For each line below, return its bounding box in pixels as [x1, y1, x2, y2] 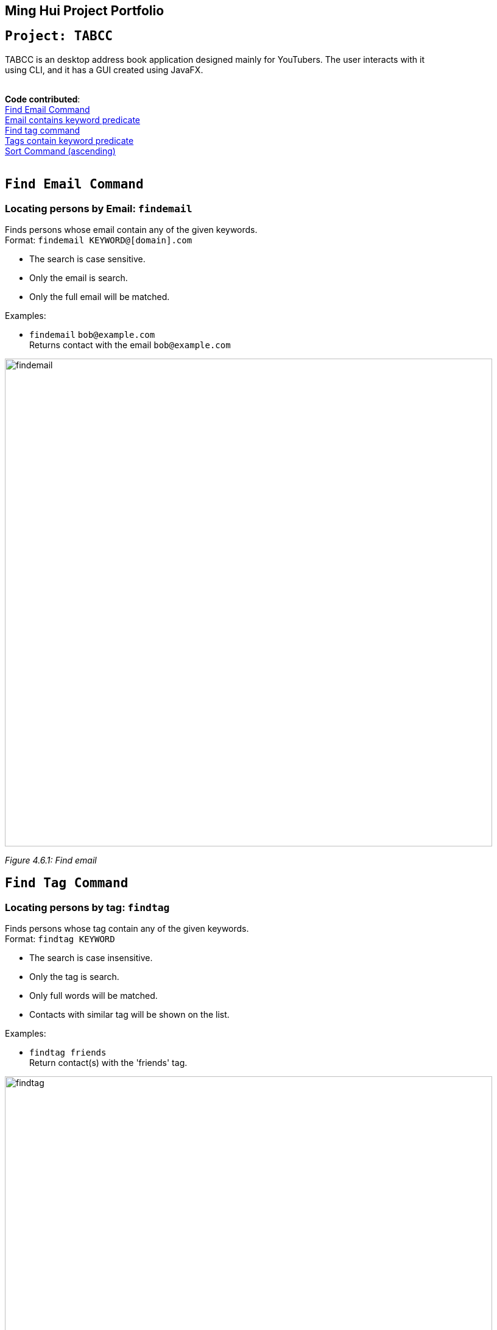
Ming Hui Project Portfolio [5, 3, 164, 18]
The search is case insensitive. [29, 953, 153, 964]
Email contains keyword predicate [5, 114, 141, 125]
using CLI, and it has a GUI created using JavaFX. [5, 64, 203, 75]
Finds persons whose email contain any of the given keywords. [5, 224, 258, 235]
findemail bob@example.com [29, 330, 155, 340]
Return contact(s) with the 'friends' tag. [29, 1057, 188, 1068]
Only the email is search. [29, 273, 128, 284]
